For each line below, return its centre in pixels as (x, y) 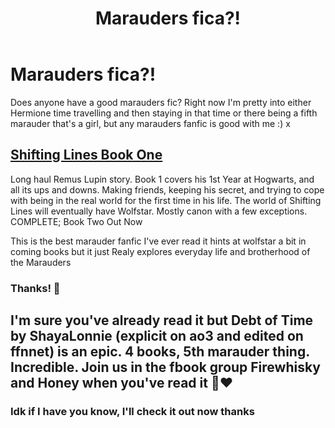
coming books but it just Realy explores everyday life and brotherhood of (160, 251)
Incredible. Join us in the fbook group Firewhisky (165, 367)
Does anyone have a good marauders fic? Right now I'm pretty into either (161, 102)
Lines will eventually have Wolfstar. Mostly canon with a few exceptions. (159, 211)
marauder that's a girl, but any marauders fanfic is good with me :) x (150, 123)
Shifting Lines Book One (86, 155)
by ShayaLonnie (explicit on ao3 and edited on (157, 336)
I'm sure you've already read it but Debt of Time (162, 320)
